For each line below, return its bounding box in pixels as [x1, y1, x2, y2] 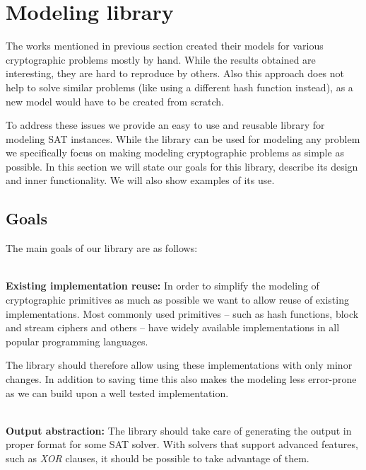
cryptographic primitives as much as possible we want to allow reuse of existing [6, 292, 349, 307]
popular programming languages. [6, 333, 148, 348]
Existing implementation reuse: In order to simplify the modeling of [6, 278, 319, 293]
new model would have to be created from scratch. [6, 93, 224, 108]
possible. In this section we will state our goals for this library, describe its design [6, 159, 358, 173]
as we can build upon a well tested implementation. [6, 385, 229, 400]
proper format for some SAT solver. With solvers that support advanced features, [6, 437, 358, 452]
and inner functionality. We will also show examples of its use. [6, 173, 275, 188]
